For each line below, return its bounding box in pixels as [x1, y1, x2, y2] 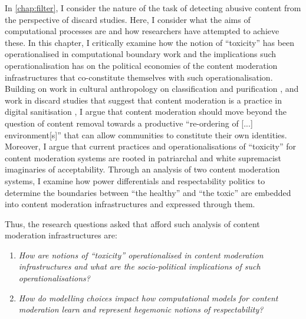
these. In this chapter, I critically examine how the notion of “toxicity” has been [5, 36, 295, 48]
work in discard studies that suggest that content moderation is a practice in [5, 94, 282, 106]
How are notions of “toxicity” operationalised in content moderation [18, 248, 264, 261]
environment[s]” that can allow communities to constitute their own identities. [5, 128, 287, 141]
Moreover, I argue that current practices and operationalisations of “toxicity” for [5, 140, 297, 152]
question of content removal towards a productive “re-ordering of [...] [5, 117, 253, 129]
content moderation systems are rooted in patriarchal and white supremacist [5, 151, 281, 164]
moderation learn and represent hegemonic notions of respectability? [18, 303, 264, 315]
